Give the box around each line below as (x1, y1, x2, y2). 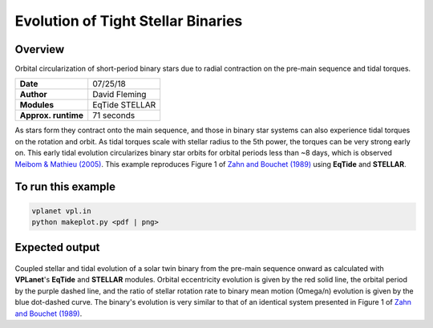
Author (19, 89, 47, 100)
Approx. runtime (19, 110, 84, 121)
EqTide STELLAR (92, 99, 156, 111)
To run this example (14, 180, 116, 194)
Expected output (14, 241, 100, 254)
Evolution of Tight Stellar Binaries (14, 12, 243, 30)
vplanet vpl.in (31, 206, 91, 216)
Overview (14, 43, 65, 56)
